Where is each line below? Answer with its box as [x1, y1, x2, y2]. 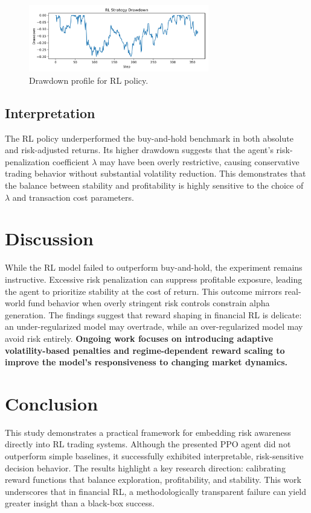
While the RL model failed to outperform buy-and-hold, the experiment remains [5, 261, 303, 274]
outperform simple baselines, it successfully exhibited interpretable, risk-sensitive [5, 450, 304, 462]
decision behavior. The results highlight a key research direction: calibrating [5, 461, 286, 474]
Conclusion [5, 391, 98, 415]
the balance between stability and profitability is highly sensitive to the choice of [5, 179, 304, 192]
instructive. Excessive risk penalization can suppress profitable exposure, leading [5, 272, 303, 285]
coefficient [52, 155, 89, 168]
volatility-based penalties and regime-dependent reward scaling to [5, 344, 285, 356]
